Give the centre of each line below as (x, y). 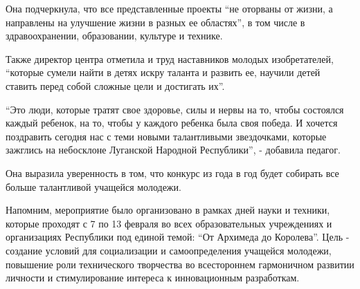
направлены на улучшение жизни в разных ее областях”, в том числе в (155, 22)
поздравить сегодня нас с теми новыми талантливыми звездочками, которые (166, 136)
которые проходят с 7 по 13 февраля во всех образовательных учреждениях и (169, 223)
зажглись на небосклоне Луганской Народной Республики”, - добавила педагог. (173, 150)
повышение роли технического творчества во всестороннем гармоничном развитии (180, 264)
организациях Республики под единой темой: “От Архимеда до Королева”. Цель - (178, 237)
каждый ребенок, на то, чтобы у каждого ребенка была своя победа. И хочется (172, 123)
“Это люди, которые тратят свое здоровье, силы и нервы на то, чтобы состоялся (175, 109)
